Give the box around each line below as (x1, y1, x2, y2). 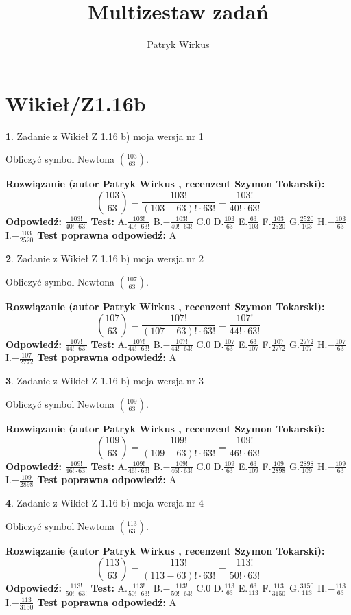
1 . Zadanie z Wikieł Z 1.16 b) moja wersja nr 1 (5, 128, 204, 143)
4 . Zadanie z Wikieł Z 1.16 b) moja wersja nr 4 (5, 496, 204, 510)
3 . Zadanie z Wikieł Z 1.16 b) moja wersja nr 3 (5, 373, 204, 388)
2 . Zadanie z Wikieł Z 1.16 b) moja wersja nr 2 (5, 251, 204, 266)
